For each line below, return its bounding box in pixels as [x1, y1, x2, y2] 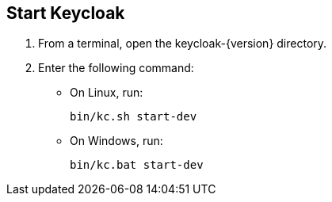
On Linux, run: [70, 86, 143, 100]
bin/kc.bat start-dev [70, 158, 204, 172]
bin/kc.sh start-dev [70, 110, 197, 124]
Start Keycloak [6, 3, 125, 23]
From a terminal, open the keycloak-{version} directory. [38, 36, 327, 51]
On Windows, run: [70, 134, 163, 148]
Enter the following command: [38, 61, 194, 75]
